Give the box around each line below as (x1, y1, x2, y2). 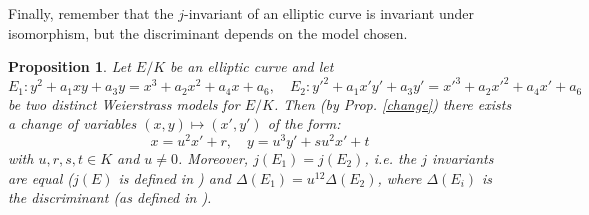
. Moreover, (177, 148, 249, 168)
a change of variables (8, 113, 137, 134)
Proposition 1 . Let (8, 56, 131, 77)
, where (377, 167, 422, 188)
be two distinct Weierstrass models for (8, 93, 240, 114)
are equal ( (8, 167, 73, 188)
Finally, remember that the (8, 3, 174, 23)
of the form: (267, 113, 341, 134)
